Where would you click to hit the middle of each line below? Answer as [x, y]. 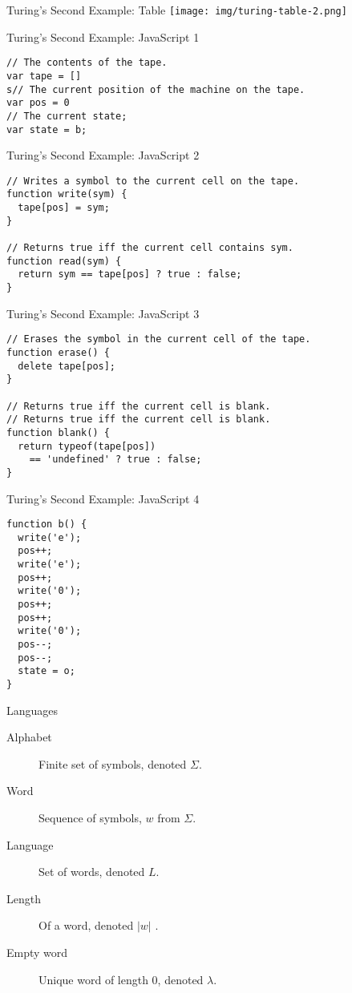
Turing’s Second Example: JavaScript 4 [103, 498]
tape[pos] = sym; [64, 208]
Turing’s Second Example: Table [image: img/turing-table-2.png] [177, 10]
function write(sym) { [67, 194]
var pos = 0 [38, 103]
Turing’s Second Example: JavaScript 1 [103, 36]
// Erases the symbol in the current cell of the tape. [159, 339]
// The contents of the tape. [87, 63]
